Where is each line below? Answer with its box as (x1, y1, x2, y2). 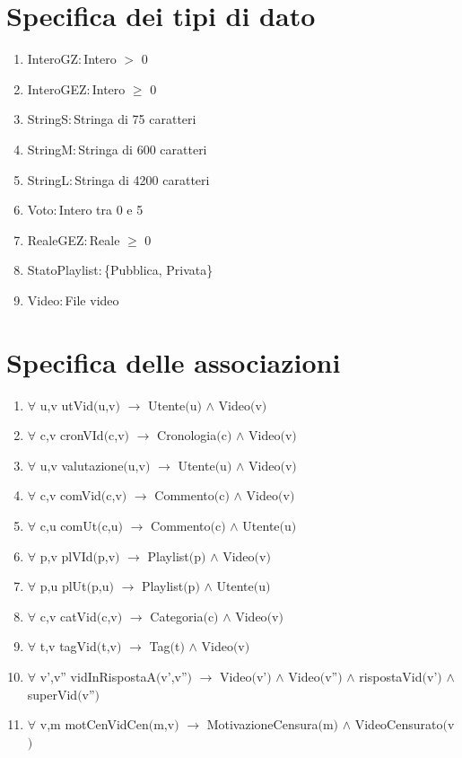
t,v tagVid (39, 637, 97, 656)
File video (65, 290, 119, 309)
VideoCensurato (354, 715, 443, 734)
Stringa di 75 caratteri (74, 110, 196, 128)
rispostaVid (359, 666, 423, 685)
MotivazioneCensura (206, 715, 318, 734)
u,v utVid (39, 395, 93, 414)
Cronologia (157, 426, 217, 445)
